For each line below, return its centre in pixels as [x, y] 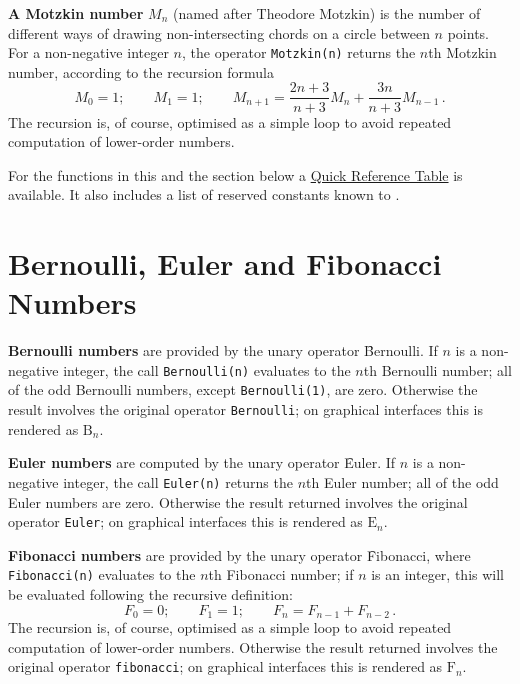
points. [468, 32]
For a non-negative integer [88, 52]
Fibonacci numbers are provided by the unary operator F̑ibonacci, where [239, 554]
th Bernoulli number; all [437, 369]
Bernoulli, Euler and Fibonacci [225, 263]
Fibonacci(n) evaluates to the [102, 574]
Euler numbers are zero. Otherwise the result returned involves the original [238, 501]
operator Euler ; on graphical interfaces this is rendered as [185, 521]
